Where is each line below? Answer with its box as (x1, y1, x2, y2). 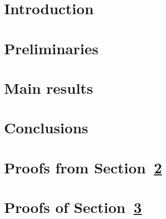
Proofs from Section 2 (4, 157, 162, 177)
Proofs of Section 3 (4, 197, 142, 217)
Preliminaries (4, 38, 98, 58)
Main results (4, 77, 93, 98)
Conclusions (4, 117, 88, 138)
